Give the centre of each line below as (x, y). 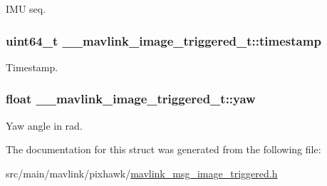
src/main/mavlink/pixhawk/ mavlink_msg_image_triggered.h (142, 173)
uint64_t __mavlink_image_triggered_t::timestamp (163, 40)
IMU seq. (26, 9)
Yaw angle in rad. (44, 125)
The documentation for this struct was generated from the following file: (163, 149)
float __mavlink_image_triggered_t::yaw (131, 99)
